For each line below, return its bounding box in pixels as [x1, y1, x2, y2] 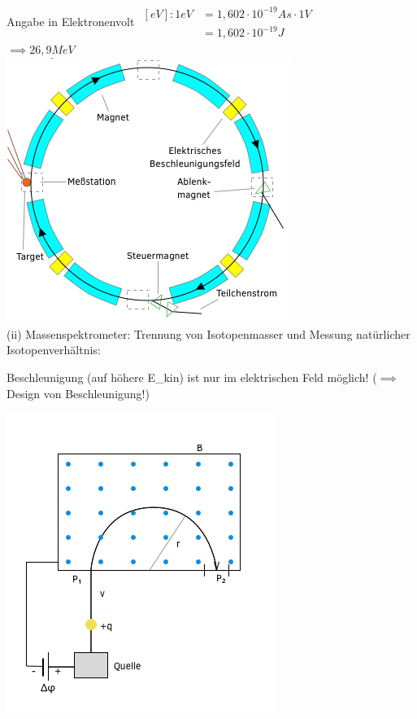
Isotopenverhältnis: [7, 341, 101, 358]
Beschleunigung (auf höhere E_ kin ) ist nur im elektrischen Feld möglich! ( [7, 369, 377, 386]
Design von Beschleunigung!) [7, 384, 150, 401]
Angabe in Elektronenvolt [7, 12, 135, 29]
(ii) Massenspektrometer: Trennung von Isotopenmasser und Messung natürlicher [7, 325, 410, 342]
